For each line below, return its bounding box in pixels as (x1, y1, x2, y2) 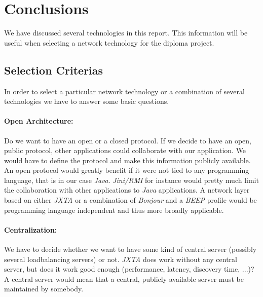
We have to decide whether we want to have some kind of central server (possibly (4, 244, 257, 254)
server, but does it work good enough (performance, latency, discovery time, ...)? (4, 264, 254, 274)
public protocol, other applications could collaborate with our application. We (4, 145, 246, 156)
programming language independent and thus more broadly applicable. (4, 204, 224, 215)
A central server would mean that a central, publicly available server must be (4, 273, 244, 284)
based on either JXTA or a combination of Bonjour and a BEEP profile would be (4, 195, 257, 205)
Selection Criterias (4, 62, 103, 78)
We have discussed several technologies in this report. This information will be (4, 27, 248, 38)
